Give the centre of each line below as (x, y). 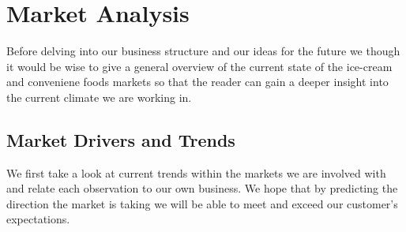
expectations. (38, 219)
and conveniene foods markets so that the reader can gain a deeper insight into (197, 82)
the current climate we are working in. (99, 97)
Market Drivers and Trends (121, 139)
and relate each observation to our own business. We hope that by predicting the (202, 188)
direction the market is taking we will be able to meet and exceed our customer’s (202, 203)
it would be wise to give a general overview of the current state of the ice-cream (199, 66)
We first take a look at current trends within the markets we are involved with (196, 172)
